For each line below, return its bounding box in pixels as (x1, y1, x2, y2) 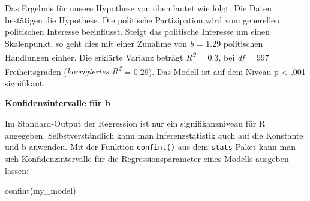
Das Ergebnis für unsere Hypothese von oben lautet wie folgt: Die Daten (5, 2, 272, 14)
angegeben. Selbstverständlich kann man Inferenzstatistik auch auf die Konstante (5, 128, 303, 141)
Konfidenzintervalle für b (5, 97, 110, 109)
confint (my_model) (5, 184, 76, 197)
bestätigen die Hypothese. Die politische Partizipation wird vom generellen (5, 13, 280, 26)
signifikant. (5, 76, 45, 89)
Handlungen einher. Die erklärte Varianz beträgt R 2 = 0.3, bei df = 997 (5, 49, 269, 64)
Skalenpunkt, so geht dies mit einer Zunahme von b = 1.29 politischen (5, 37, 263, 49)
